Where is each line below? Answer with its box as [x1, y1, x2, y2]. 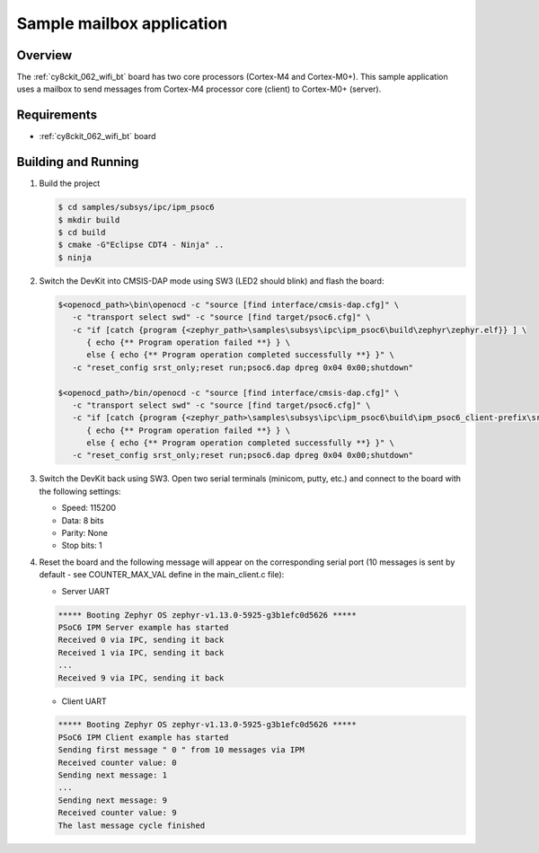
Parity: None [61, 528, 108, 539]
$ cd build [57, 227, 106, 238]
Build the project [39, 178, 101, 189]
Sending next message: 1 [57, 770, 168, 780]
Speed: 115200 [61, 503, 117, 514]
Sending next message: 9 [57, 795, 168, 805]
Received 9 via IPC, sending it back [57, 673, 225, 682]
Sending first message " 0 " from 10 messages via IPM [57, 745, 305, 755]
